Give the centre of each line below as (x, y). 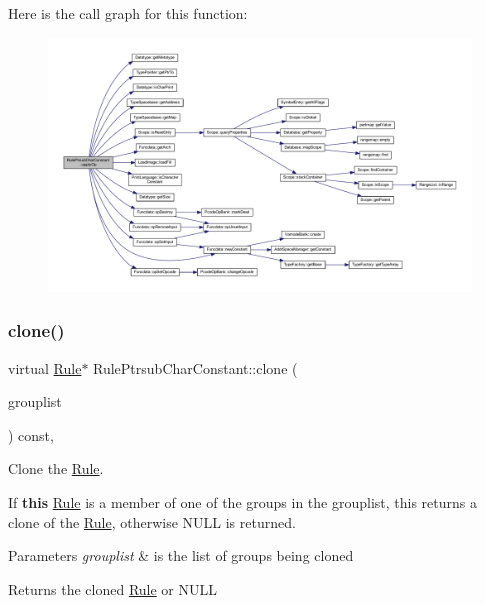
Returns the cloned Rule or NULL (112, 588)
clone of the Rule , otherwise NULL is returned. (152, 521)
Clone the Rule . (56, 468)
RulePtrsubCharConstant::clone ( (195, 367)
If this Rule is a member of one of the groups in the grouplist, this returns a (242, 502)
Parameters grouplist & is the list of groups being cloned (181, 555)
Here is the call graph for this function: (128, 13)
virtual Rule (45, 367)
